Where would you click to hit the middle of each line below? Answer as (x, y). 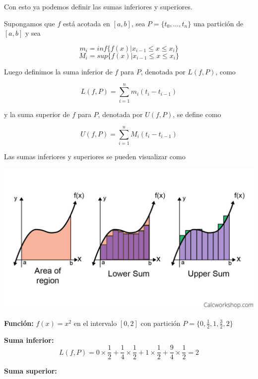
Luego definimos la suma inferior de (58, 71)
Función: (19, 323)
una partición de (218, 23)
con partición (161, 323)
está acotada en (86, 23)
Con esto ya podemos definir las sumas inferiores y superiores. (98, 6)
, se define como (197, 114)
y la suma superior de (37, 114)
